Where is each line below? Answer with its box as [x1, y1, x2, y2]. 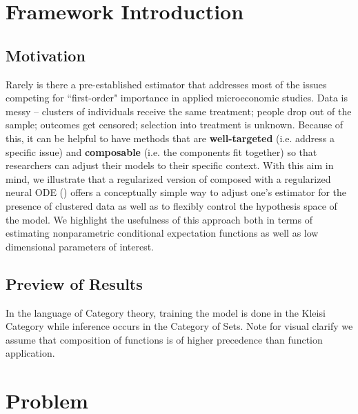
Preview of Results [6, 273, 143, 294]
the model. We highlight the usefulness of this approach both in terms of [6, 212, 312, 226]
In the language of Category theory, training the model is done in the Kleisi [6, 305, 326, 319]
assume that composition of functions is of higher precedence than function [6, 332, 323, 346]
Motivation [6, 44, 86, 66]
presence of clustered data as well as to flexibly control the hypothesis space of [6, 198, 337, 213]
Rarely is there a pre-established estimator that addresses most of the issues [6, 77, 327, 91]
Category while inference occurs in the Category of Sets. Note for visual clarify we [6, 319, 353, 333]
